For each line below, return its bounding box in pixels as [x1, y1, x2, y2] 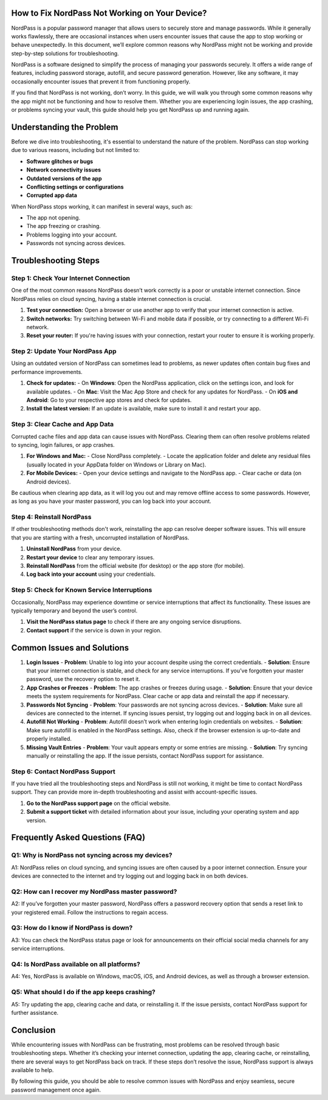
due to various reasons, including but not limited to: [11, 147, 140, 154]
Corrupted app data [26, 192, 77, 199]
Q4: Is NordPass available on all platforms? [11, 960, 141, 968]
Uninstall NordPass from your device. [26, 545, 121, 553]
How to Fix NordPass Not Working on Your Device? [11, 8, 207, 18]
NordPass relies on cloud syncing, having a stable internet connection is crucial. [11, 295, 212, 302]
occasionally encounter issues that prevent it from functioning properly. [11, 78, 191, 85]
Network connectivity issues [26, 166, 101, 173]
